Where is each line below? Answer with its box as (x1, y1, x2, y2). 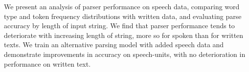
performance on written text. (4, 58, 91, 69)
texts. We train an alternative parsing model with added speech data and (4, 39, 224, 50)
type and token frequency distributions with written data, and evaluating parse (4, 11, 242, 21)
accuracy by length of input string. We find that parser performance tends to (4, 20, 235, 31)
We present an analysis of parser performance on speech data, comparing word (4, 1, 240, 11)
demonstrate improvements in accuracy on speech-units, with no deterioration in (4, 49, 246, 59)
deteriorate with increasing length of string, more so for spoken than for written (4, 30, 244, 40)
